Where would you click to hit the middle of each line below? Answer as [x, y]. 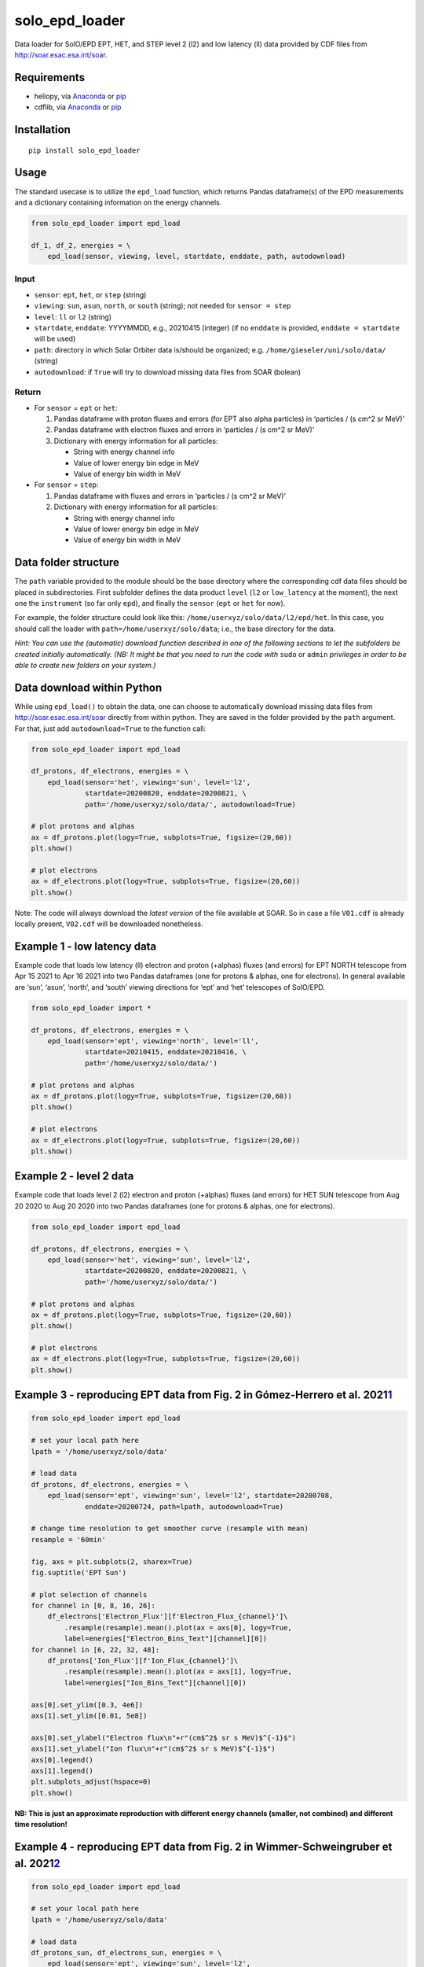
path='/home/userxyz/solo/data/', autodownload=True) [191, 804]
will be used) [55, 339]
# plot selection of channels [89, 1594]
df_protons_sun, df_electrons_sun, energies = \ [126, 1953]
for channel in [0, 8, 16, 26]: [93, 1606]
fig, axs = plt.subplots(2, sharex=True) [112, 1561]
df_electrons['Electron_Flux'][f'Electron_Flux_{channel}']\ [168, 1616]
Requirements [50, 77]
